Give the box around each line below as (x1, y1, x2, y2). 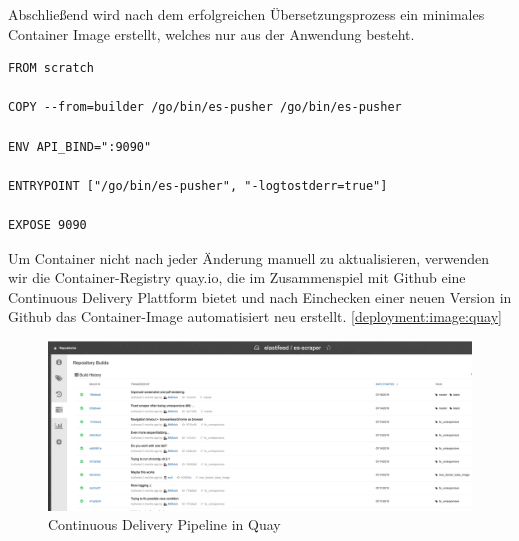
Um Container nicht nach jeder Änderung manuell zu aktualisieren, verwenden (8, 247, 489, 268)
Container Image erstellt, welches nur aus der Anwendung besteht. (8, 23, 415, 44)
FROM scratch (8, 61, 94, 76)
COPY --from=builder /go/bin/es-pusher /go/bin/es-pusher (8, 100, 402, 115)
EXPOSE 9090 (8, 217, 87, 232)
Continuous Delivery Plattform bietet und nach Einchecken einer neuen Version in (8, 286, 512, 307)
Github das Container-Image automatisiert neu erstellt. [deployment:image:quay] (8, 306, 502, 327)
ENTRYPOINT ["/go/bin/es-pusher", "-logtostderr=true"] (8, 178, 388, 193)
